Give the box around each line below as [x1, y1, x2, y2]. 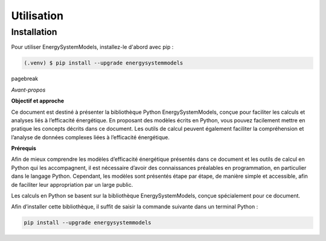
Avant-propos [11, 86, 46, 93]
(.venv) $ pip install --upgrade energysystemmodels [24, 60, 184, 66]
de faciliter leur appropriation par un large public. [11, 181, 133, 188]
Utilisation [11, 9, 63, 22]
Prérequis [11, 145, 36, 152]
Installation [11, 27, 57, 37]
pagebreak [11, 75, 39, 83]
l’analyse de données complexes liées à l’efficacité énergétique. [11, 133, 170, 141]
